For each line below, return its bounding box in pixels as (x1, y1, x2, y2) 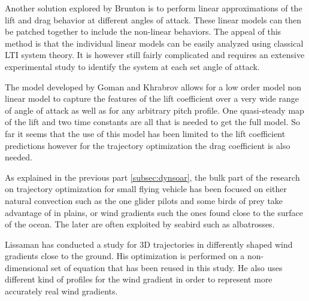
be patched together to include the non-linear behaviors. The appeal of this (5, 25, 281, 38)
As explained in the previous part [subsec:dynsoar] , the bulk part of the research (5, 171, 300, 183)
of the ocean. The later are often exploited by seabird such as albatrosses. (5, 218, 275, 230)
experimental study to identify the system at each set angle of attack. (5, 60, 260, 72)
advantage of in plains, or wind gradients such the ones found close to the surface (5, 206, 303, 218)
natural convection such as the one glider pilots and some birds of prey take (5, 194, 283, 206)
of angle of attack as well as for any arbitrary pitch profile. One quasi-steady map (5, 104, 304, 116)
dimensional (5, 261, 49, 273)
